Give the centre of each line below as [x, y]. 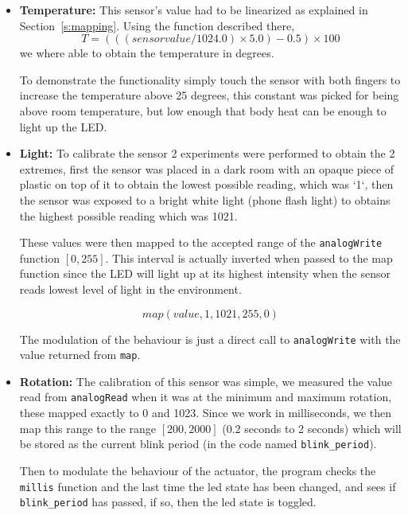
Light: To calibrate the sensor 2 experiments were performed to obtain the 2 [207, 153]
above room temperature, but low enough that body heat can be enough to [203, 110]
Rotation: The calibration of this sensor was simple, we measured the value [206, 381]
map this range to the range [88, 428]
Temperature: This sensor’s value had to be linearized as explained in [194, 10]
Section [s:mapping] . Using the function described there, [157, 25]
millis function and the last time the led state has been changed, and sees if [208, 486]
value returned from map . [80, 355]
